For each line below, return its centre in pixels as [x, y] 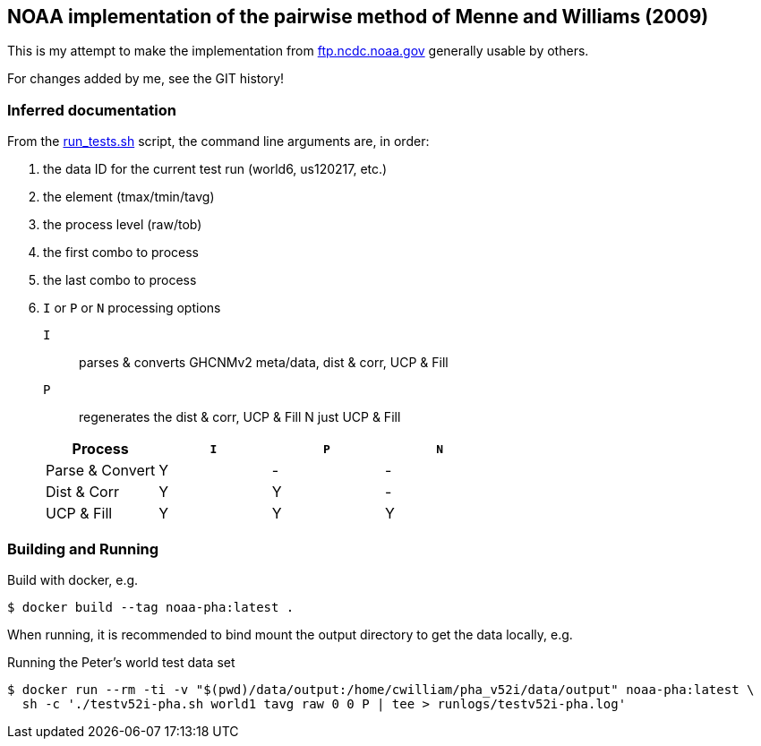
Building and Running [83, 549]
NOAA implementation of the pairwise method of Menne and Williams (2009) [358, 17]
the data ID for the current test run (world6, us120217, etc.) [215, 169]
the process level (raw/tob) [123, 225]
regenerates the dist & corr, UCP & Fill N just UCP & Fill [240, 417]
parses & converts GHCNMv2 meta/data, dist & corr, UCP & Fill [264, 363]
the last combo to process [120, 280]
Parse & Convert [101, 471]
